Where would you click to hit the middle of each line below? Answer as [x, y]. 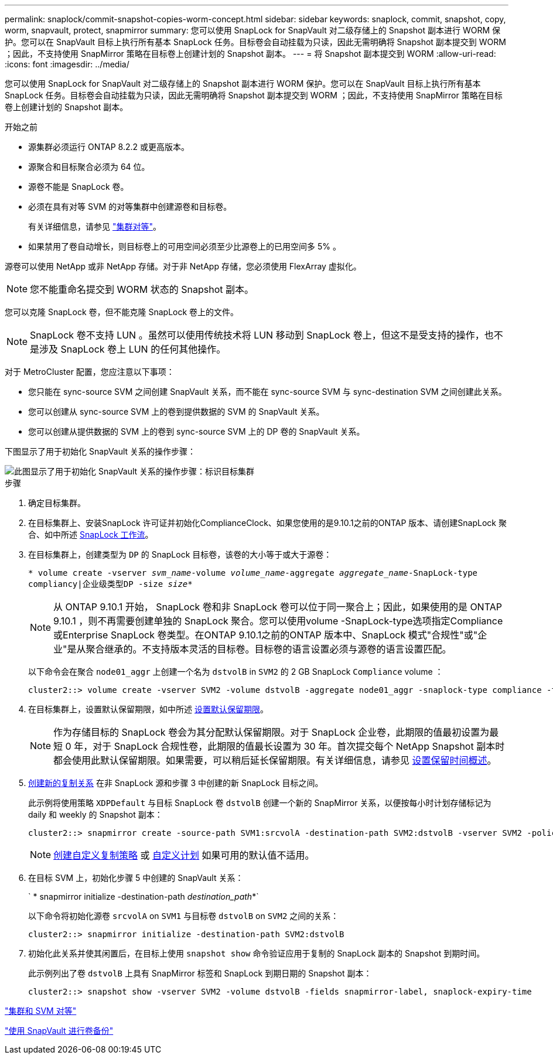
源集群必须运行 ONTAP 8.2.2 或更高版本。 [109, 147]
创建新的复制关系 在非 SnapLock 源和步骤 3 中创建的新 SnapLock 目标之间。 [176, 783]
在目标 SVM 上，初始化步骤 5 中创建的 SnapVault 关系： [136, 878]
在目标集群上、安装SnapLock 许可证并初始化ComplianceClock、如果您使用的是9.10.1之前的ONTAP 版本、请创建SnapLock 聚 [267, 523]
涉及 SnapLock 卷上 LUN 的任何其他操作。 [133, 349]
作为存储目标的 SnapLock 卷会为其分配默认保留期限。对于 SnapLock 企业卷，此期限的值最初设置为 [272, 732]
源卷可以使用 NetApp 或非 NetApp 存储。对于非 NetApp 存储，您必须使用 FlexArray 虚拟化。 [183, 266]
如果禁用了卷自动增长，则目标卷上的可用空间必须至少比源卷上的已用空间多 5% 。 [185, 246]
